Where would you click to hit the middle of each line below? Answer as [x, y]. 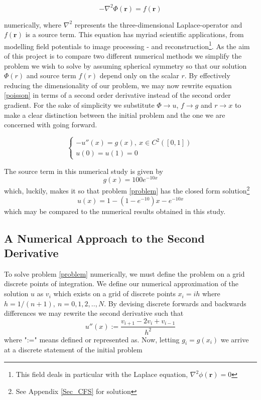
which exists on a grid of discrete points [114, 293]
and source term [51, 75]
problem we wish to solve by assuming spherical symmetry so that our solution [125, 65]
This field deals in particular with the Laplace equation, [102, 374]
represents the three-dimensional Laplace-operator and [158, 24]
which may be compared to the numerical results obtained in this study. [115, 211]
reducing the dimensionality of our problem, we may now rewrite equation [118, 85]
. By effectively [207, 75]
